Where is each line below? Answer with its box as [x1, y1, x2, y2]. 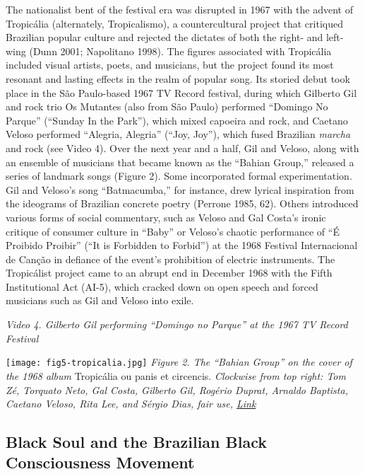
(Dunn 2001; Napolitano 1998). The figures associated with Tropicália [29, 43, 332, 58]
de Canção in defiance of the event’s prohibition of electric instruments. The [6, 251, 335, 266]
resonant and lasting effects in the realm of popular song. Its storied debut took [6, 71, 350, 86]
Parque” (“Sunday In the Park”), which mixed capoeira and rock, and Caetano [6, 112, 348, 127]
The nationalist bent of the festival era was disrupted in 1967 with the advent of [6, 2, 353, 16]
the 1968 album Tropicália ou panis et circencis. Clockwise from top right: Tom [6, 368, 346, 383]
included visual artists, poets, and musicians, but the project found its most [6, 57, 334, 72]
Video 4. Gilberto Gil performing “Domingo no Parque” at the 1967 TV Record [6, 317, 348, 332]
